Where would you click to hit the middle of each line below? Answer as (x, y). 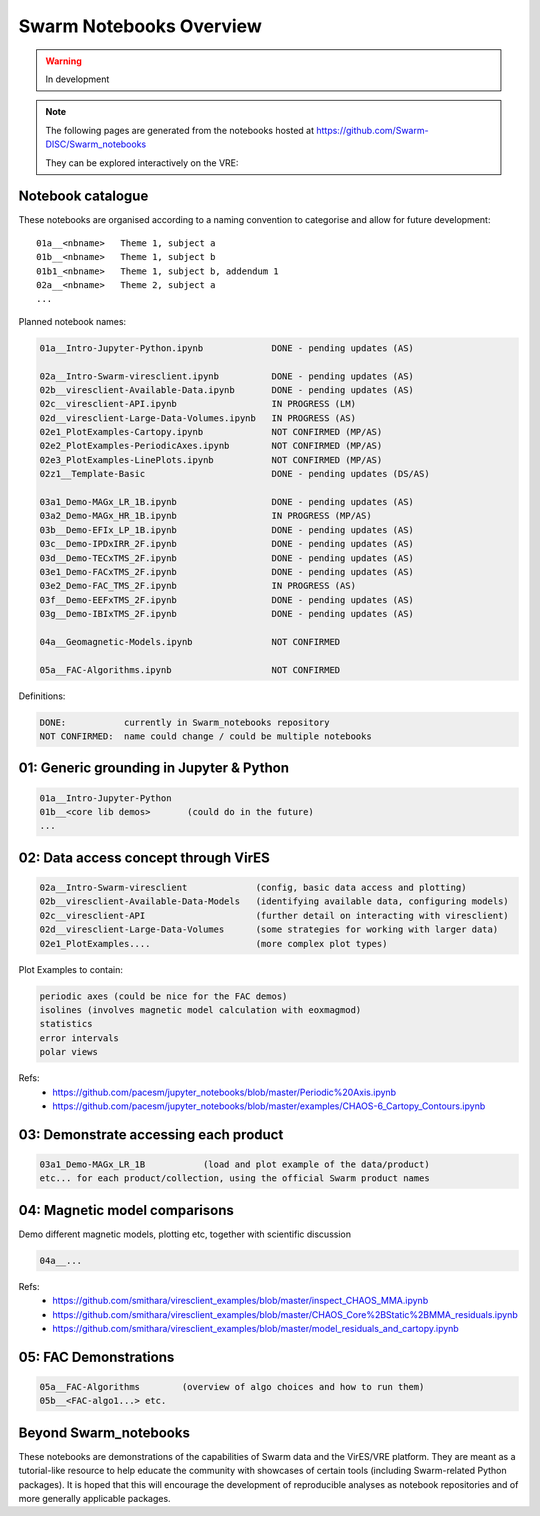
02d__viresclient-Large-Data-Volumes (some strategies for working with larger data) (269, 929)
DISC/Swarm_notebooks (96, 144)
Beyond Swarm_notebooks (104, 1432)
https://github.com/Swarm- (372, 130)
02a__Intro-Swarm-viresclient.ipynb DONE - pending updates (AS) (227, 376)
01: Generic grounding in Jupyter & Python (154, 768)
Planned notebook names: (72, 321)
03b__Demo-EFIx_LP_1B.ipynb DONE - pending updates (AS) (227, 529)
